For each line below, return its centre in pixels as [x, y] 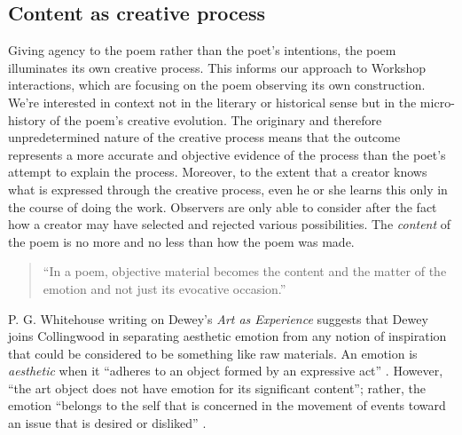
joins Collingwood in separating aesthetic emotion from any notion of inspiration [227, 336]
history [27, 119]
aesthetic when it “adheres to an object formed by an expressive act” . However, [226, 371]
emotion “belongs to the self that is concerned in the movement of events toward [227, 405]
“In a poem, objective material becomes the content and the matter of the [245, 271]
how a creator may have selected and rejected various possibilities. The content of [230, 224]
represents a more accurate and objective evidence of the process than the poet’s [227, 154]
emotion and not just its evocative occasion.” [164, 288]
